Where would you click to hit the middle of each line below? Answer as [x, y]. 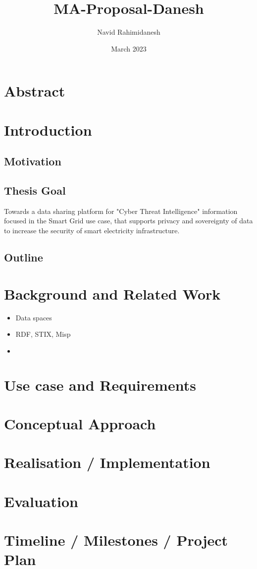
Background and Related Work [112, 293]
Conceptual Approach [80, 423]
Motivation [33, 161]
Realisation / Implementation [107, 462]
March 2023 [129, 48]
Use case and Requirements [100, 385]
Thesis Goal [35, 190]
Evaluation [41, 501]
